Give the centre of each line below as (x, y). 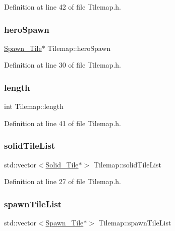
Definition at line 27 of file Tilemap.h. (63, 181)
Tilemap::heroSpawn (79, 48)
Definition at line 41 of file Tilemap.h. (63, 123)
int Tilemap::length (34, 106)
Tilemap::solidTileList (127, 164)
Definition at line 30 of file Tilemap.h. (63, 65)
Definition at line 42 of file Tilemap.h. (63, 7)
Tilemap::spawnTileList (135, 223)
